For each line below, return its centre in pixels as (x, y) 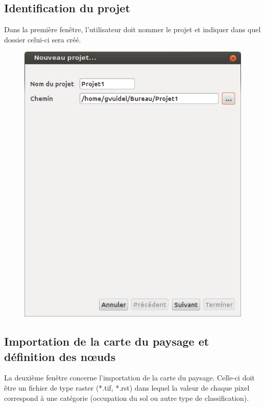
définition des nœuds (60, 356)
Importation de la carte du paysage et (107, 341)
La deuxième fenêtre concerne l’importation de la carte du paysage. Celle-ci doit (129, 378)
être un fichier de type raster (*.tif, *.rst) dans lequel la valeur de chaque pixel (127, 387)
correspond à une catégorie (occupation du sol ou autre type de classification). (127, 398)
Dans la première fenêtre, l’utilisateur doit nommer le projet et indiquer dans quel (132, 29)
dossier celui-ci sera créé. (43, 39)
